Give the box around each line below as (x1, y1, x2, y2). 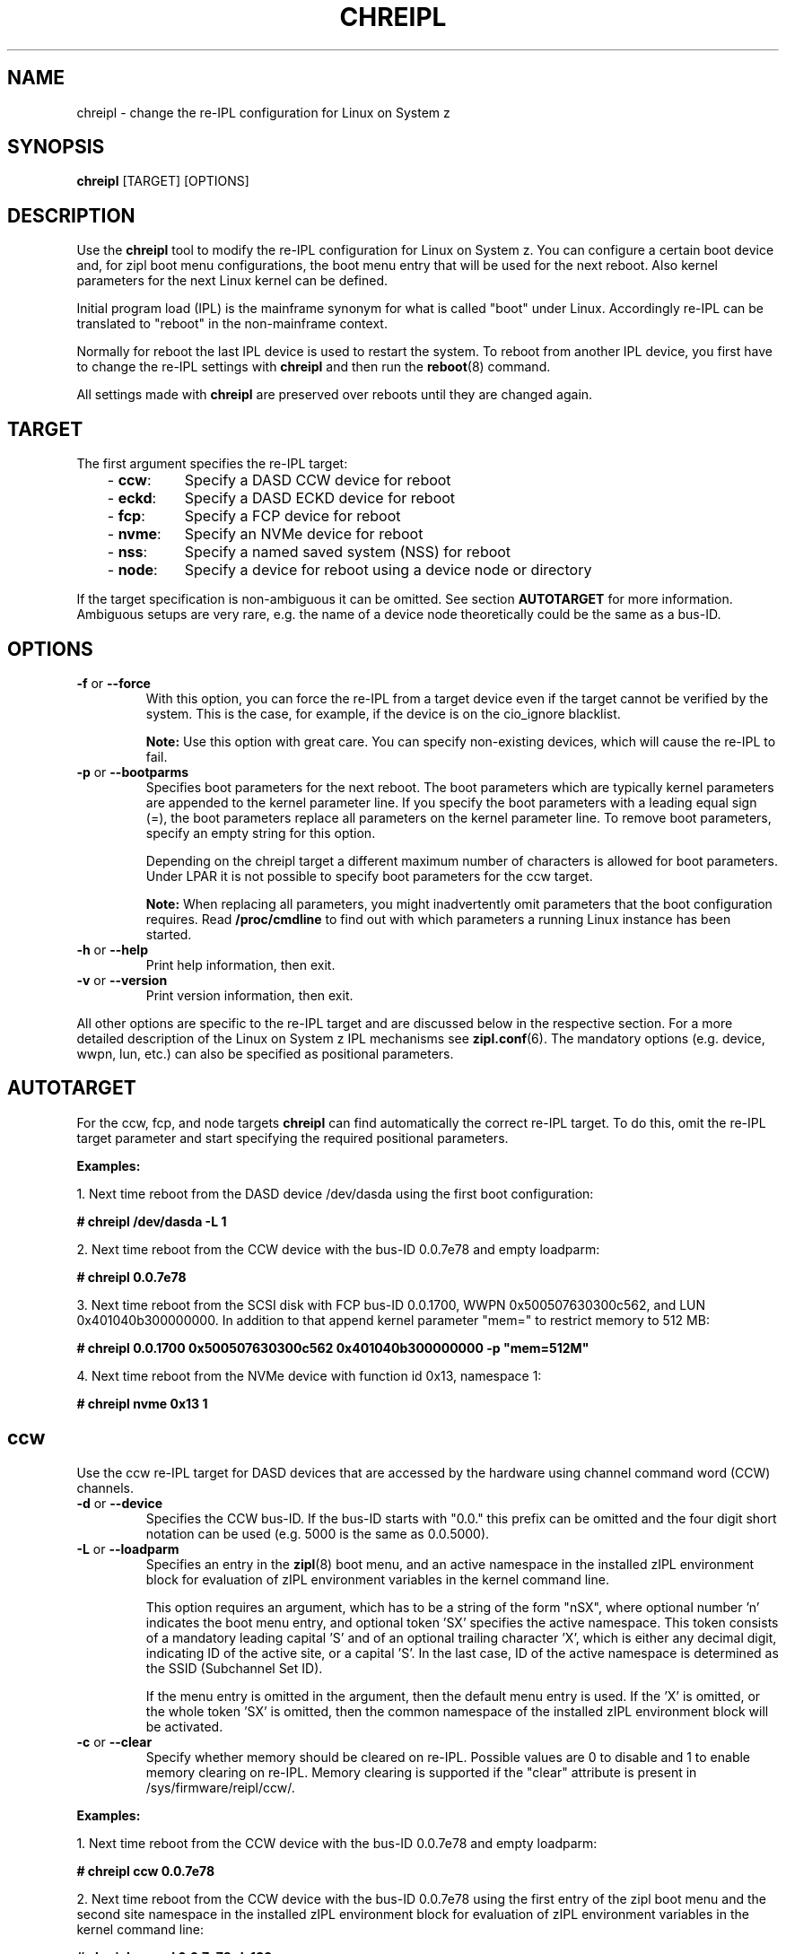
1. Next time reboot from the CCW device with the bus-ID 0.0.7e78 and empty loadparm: (76, 1835, 598, 1851)
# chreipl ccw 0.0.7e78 (76, 1862, 215, 1879)
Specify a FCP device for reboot (184, 507, 401, 526)
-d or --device (76, 1495, 163, 1511)
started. (145, 926, 192, 942)
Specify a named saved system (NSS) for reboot (184, 543, 511, 562)
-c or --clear (76, 1733, 153, 1749)
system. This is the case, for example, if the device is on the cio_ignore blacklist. (145, 705, 621, 721)
